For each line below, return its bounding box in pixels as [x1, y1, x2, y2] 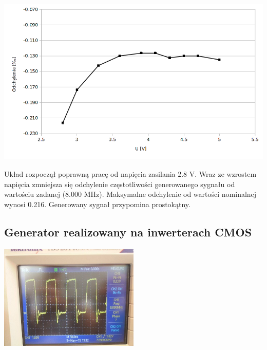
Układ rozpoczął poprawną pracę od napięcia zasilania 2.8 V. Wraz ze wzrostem [4, 168, 257, 179]
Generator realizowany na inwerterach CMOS [4, 224, 252, 240]
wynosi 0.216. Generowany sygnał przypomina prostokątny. [4, 198, 190, 209]
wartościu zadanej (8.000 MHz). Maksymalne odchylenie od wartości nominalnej [4, 189, 257, 199]
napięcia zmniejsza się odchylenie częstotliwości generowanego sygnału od [4, 178, 235, 189]
